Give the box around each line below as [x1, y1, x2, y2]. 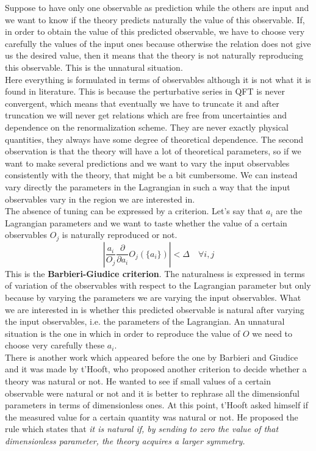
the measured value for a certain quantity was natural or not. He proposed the [5, 410, 298, 423]
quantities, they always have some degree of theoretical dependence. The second [5, 132, 304, 145]
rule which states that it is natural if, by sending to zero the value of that [5, 422, 279, 435]
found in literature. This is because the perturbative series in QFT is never [5, 85, 285, 98]
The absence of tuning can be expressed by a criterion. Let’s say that [5, 204, 264, 217]
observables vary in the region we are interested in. [5, 192, 195, 205]
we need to [252, 327, 293, 339]
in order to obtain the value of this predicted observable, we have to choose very [5, 25, 305, 38]
